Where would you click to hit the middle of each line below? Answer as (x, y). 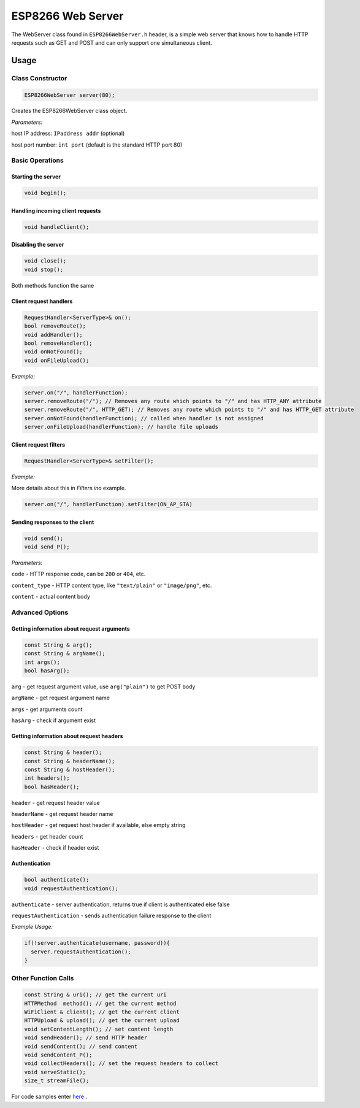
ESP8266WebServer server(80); (70, 95)
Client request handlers (42, 301)
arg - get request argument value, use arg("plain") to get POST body (103, 687)
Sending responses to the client (53, 522)
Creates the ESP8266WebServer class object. (69, 111)
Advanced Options (40, 612)
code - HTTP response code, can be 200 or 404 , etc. (79, 574)
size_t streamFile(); (57, 1081)
